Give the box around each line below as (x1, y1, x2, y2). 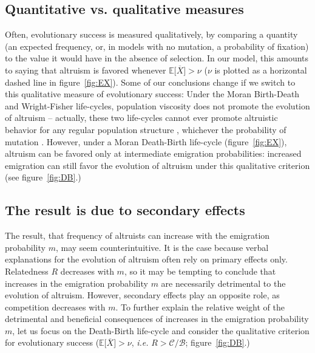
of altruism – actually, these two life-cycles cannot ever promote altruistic (5, 111, 278, 124)
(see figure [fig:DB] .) (5, 171, 81, 183)
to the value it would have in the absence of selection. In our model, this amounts (5, 52, 309, 64)
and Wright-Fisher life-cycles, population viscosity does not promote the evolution (5, 99, 310, 112)
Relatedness (5, 264, 49, 277)
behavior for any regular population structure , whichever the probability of (5, 123, 286, 135)
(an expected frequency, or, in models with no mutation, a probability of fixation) (5, 39, 309, 52)
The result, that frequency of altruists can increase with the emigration (5, 229, 270, 242)
